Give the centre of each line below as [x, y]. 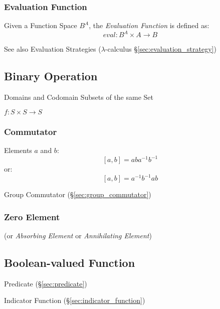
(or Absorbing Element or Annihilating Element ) [78, 235]
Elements [18, 150]
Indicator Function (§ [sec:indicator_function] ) [75, 300]
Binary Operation [51, 76]
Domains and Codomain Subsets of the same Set [79, 97]
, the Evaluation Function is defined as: [149, 25]
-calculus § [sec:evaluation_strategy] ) [161, 49]
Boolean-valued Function [70, 262]
